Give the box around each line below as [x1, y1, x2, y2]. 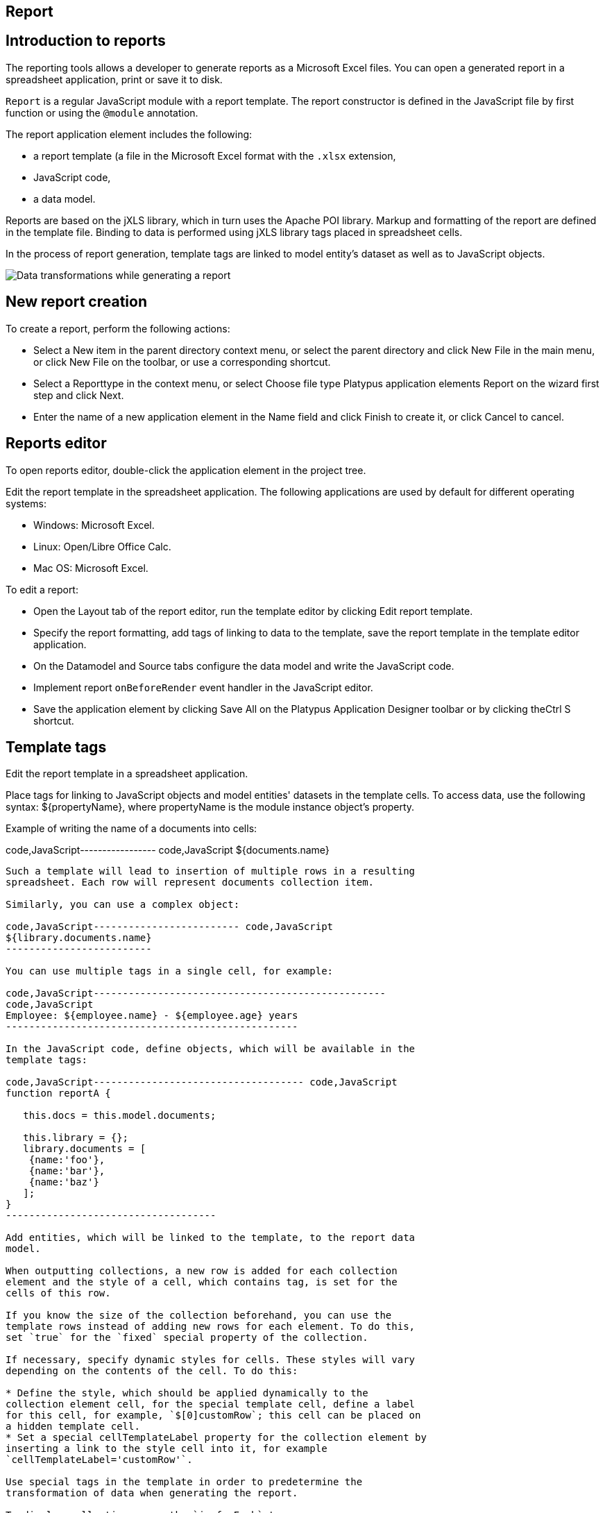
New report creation [6, 293, 147, 311]
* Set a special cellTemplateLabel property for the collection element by [6, 1432, 427, 1444]
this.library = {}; [23, 1132, 129, 1144]
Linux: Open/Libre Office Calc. [33, 540, 171, 552]
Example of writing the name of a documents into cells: [6, 822, 257, 835]
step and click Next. [33, 389, 124, 401]
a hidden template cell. [6, 1421, 140, 1432]
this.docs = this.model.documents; [23, 1110, 216, 1122]
